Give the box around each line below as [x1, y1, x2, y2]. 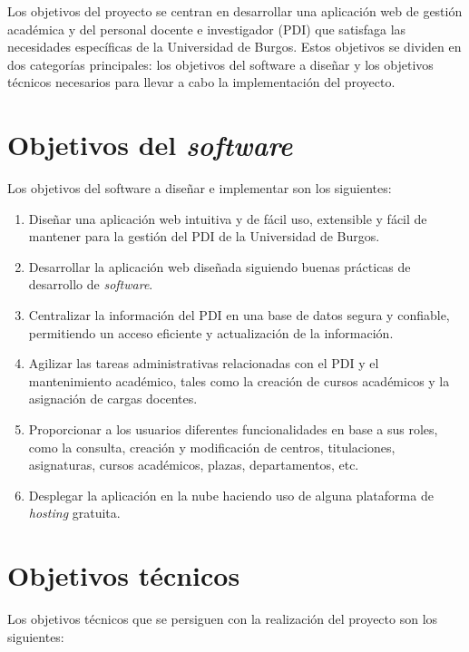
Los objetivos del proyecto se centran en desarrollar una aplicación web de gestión [7, 2, 463, 20]
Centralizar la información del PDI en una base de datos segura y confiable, [28, 306, 450, 325]
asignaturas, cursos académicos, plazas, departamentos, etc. [28, 455, 359, 474]
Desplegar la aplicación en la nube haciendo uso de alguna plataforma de [28, 485, 434, 504]
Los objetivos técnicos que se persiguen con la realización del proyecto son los [7, 609, 438, 628]
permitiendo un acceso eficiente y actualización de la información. [28, 323, 394, 342]
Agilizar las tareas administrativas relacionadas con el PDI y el [28, 354, 379, 373]
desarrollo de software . [28, 275, 153, 294]
